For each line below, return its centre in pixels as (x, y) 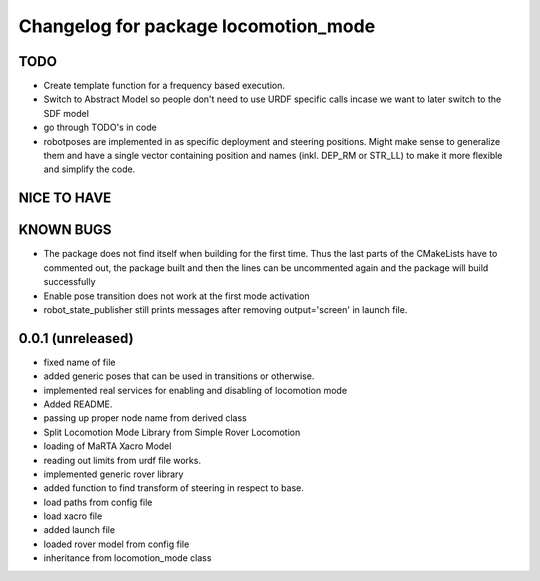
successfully (69, 282)
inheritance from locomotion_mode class (127, 558)
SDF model (66, 113)
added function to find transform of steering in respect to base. (173, 488)
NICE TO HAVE (65, 198)
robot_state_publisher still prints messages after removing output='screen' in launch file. (225, 309)
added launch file (79, 530)
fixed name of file (79, 362)
